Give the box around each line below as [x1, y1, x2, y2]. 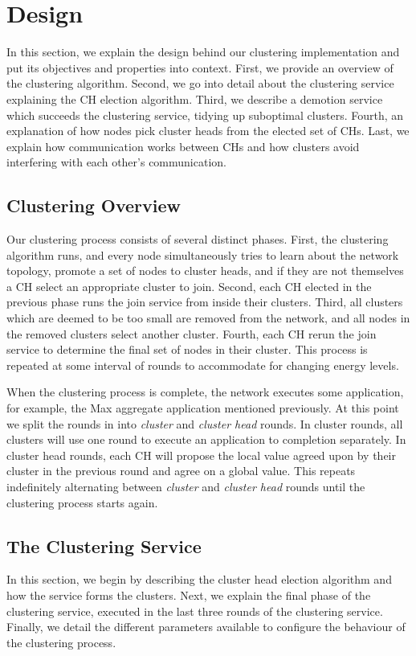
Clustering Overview [6, 193, 181, 218]
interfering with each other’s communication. [6, 154, 226, 170]
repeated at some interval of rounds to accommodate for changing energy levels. [6, 356, 399, 373]
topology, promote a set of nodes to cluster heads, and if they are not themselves [6, 262, 404, 279]
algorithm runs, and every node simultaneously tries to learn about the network [6, 246, 399, 263]
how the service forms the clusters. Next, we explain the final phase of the [6, 586, 371, 603]
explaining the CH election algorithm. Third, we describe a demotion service [6, 90, 383, 107]
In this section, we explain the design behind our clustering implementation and [6, 43, 400, 60]
